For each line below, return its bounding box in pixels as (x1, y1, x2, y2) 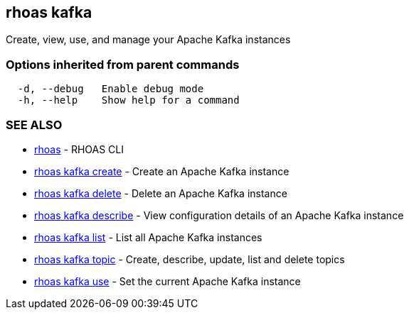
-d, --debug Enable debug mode (17, 83, 204, 95)
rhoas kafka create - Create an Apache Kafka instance (34, 165, 290, 177)
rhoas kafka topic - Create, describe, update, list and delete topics (34, 253, 345, 265)
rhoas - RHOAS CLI (34, 143, 124, 155)
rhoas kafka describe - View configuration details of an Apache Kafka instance (34, 209, 404, 221)
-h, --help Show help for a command (17, 94, 240, 106)
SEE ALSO (6, 117, 63, 132)
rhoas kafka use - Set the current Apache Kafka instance (34, 275, 301, 287)
